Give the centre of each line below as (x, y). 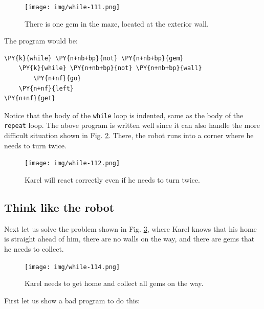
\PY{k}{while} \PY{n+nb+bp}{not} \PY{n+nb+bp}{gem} (94, 58)
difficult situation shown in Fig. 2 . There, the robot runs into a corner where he (129, 135)
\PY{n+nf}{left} (46, 88)
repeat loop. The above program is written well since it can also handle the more (132, 125)
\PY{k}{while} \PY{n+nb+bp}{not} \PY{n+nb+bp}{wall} (110, 68)
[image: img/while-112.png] (72, 163)
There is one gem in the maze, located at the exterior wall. (117, 23)
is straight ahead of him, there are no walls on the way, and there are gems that (129, 239)
